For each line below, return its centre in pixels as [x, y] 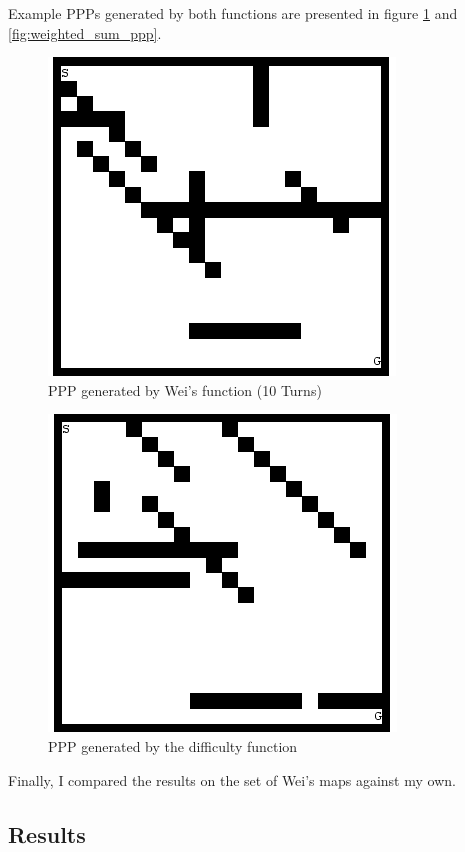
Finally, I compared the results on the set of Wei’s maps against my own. [232, 779]
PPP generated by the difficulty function [173, 745]
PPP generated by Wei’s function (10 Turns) [185, 389]
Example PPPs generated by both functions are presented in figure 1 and [233, 13]
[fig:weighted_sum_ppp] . [85, 32]
